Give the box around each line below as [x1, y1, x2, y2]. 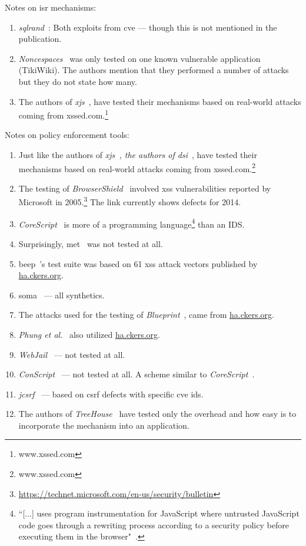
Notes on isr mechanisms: [5, 1, 97, 13]
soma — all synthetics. [18, 288, 105, 301]
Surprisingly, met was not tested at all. [18, 237, 163, 249]
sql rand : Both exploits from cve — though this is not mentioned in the [18, 21, 277, 33]
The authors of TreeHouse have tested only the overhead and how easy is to [18, 407, 297, 420]
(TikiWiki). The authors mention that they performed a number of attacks [18, 64, 289, 76]
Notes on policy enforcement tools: [5, 129, 129, 141]
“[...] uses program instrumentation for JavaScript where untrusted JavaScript [18, 507, 300, 519]
